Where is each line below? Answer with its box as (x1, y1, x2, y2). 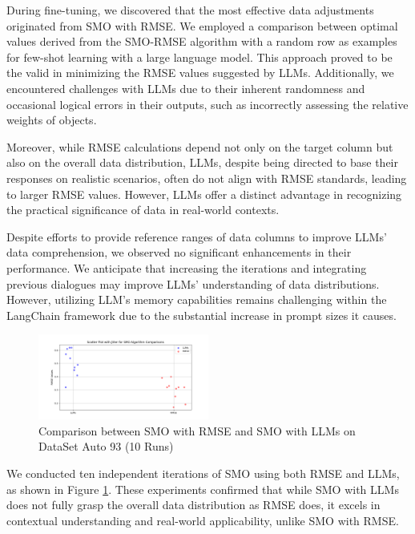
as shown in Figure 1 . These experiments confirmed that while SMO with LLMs (6, 480, 399, 497)
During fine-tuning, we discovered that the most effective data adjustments (6, 2, 374, 18)
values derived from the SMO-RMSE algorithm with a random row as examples (6, 33, 397, 50)
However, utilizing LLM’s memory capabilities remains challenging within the (6, 291, 387, 308)
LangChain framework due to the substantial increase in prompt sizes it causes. (6, 306, 397, 323)
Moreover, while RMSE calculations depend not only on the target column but (6, 138, 393, 155)
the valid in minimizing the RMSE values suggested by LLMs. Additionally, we (6, 64, 394, 81)
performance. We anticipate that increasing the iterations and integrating (6, 259, 367, 276)
